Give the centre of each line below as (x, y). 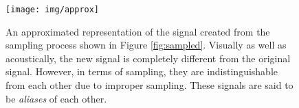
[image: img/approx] (53, 10)
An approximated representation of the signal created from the (138, 31)
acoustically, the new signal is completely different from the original (148, 58)
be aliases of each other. (56, 98)
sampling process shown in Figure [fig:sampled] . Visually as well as (146, 45)
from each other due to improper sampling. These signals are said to (149, 85)
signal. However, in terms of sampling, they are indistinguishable (142, 71)
